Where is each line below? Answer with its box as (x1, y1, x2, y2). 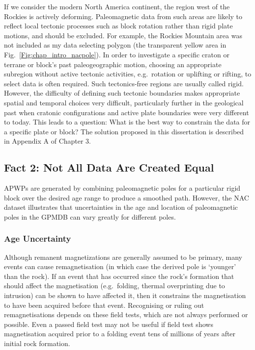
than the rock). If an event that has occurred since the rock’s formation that (4, 271, 234, 281)
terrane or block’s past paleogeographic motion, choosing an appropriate (4, 59, 222, 69)
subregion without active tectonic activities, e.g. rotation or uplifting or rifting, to (4, 69, 252, 79)
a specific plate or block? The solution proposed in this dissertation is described (4, 126, 244, 136)
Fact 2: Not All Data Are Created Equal (4, 160, 214, 175)
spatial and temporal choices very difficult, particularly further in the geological (4, 97, 244, 107)
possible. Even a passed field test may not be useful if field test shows (4, 319, 213, 329)
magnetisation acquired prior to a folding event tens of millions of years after (4, 328, 236, 339)
